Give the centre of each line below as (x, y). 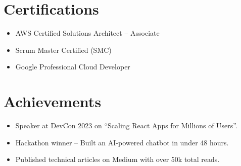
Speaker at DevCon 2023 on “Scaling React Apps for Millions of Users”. (126, 126)
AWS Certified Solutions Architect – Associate (87, 33)
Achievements (53, 101)
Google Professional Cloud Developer (73, 67)
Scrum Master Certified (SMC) (63, 50)
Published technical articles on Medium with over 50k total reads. (117, 159)
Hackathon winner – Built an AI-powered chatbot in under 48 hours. (122, 142)
